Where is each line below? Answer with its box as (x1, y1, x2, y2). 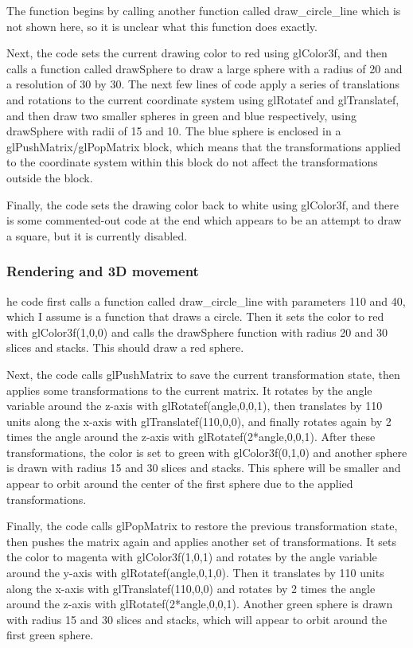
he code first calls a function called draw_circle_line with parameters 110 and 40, (6, 292, 406, 309)
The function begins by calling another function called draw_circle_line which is (6, 2, 401, 18)
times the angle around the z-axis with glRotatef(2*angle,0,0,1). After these (6, 428, 376, 445)
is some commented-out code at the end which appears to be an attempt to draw (6, 212, 402, 228)
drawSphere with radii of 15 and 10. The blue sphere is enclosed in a (6, 123, 341, 139)
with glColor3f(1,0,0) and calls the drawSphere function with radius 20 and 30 (6, 323, 388, 340)
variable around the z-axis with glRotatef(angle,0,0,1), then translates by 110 (6, 397, 383, 414)
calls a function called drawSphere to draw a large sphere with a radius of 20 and (6, 60, 403, 76)
